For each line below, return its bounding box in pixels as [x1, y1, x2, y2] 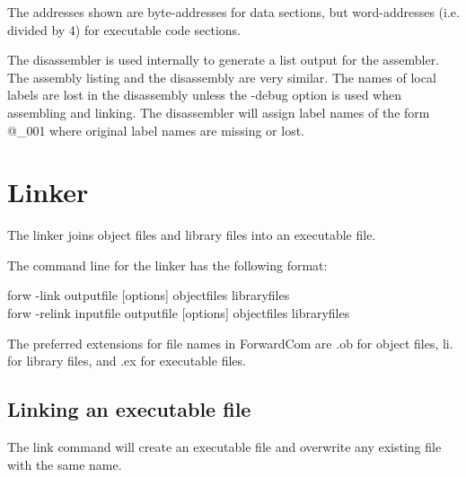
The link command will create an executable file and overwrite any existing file [7, 437, 442, 456]
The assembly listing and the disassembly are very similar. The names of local [7, 67, 436, 86]
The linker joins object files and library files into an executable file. [7, 225, 376, 244]
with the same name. [7, 455, 122, 473]
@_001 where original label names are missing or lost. [7, 120, 305, 139]
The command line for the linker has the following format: [7, 255, 328, 274]
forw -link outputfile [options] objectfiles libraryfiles [7, 286, 290, 305]
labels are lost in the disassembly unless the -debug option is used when [7, 85, 401, 104]
